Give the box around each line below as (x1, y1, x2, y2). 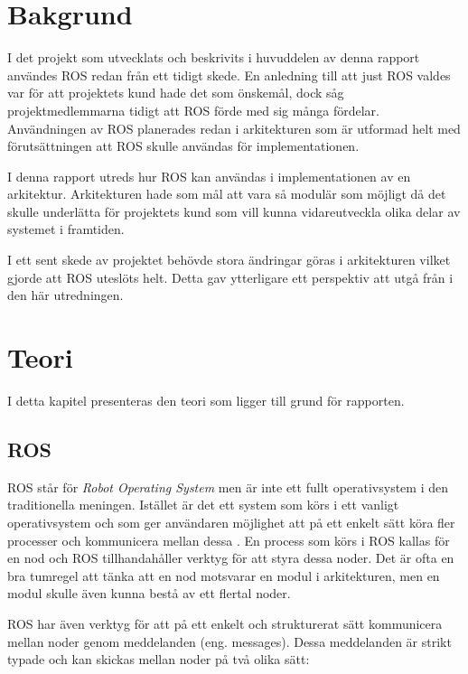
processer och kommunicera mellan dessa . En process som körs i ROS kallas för (7, 530, 450, 549)
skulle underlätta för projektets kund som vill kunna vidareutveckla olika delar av (7, 201, 461, 220)
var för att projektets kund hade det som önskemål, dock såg (7, 83, 344, 102)
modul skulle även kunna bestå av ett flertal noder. (7, 584, 291, 603)
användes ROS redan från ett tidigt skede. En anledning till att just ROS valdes (7, 65, 451, 84)
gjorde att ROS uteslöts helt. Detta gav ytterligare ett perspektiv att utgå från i (7, 267, 454, 286)
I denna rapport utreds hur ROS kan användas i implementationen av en (7, 166, 411, 185)
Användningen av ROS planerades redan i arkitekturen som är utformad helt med (7, 118, 461, 137)
